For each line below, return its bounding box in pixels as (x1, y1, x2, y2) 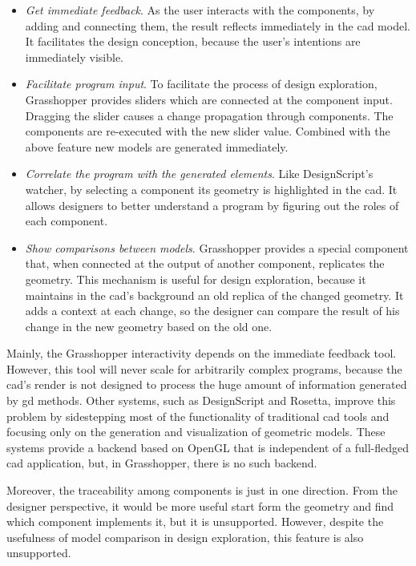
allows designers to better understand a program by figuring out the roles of (25, 196, 399, 213)
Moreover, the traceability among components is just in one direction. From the (6, 482, 398, 499)
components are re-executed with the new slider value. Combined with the (25, 123, 390, 139)
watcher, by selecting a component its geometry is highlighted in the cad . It (25, 180, 398, 197)
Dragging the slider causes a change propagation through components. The (25, 107, 394, 123)
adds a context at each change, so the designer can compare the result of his (25, 302, 400, 319)
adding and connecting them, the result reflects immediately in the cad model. (25, 17, 410, 34)
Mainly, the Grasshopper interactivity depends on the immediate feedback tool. (6, 345, 397, 362)
